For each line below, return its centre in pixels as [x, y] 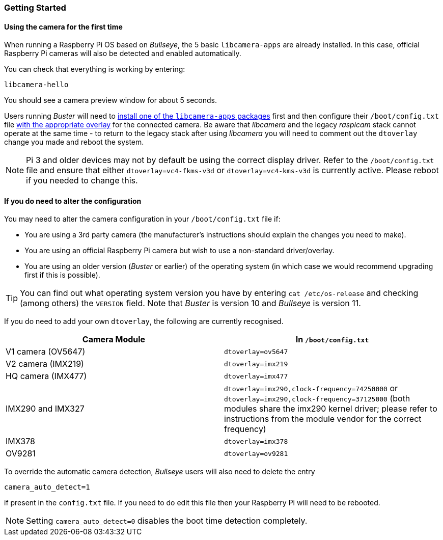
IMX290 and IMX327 [45, 409]
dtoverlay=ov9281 [256, 453]
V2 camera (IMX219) [45, 364]
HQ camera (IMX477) [46, 376]
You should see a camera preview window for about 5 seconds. [110, 100]
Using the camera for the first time [63, 26]
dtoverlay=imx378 [256, 441]
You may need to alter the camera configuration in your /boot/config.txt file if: [142, 219]
